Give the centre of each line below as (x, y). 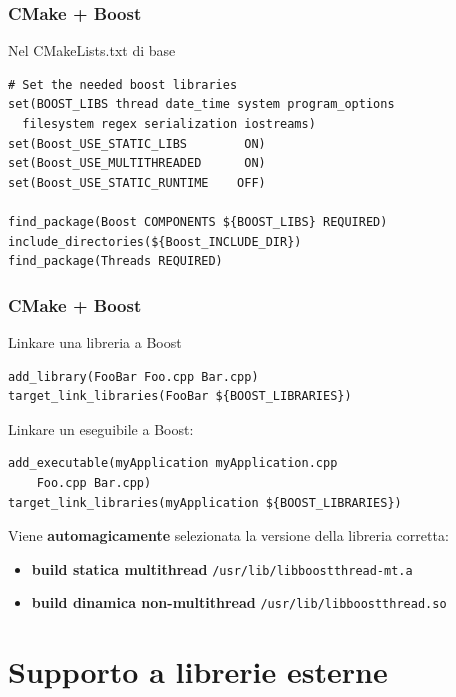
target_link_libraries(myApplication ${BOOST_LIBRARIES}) (205, 502)
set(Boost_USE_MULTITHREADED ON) (137, 163)
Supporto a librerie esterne (198, 671)
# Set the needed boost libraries (123, 84)
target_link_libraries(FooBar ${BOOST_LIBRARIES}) (180, 396)
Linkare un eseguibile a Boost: (101, 428)
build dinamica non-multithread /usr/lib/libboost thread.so (239, 602)
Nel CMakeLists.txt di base (92, 50)
